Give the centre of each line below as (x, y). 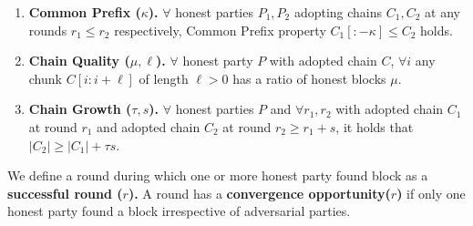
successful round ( (65, 193)
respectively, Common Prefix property (220, 30)
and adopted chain (149, 126)
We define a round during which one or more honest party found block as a (218, 175)
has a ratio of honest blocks (309, 78)
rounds (48, 30)
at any (442, 12)
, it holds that (375, 126)
